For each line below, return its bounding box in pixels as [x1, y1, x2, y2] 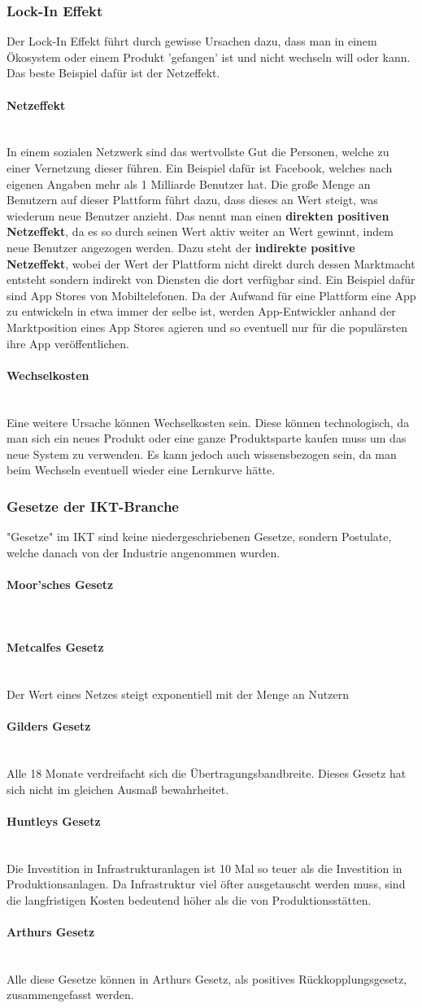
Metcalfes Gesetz [7, 639, 104, 656]
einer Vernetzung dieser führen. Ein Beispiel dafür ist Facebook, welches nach [7, 159, 393, 176]
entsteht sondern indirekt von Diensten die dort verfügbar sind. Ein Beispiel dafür [7, 271, 415, 288]
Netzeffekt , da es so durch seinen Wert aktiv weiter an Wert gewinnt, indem [7, 223, 394, 240]
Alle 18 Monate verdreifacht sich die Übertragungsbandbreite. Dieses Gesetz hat [7, 765, 407, 782]
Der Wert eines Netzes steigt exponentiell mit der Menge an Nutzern [7, 686, 349, 703]
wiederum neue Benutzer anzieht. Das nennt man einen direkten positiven [7, 207, 389, 224]
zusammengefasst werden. [7, 986, 134, 1003]
